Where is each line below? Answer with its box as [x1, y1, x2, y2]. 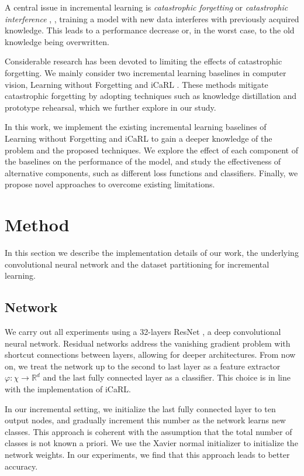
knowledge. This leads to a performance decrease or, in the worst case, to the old [5, 24, 295, 36]
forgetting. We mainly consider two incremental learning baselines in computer [5, 66, 286, 78]
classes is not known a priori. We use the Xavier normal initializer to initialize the [5, 437, 298, 449]
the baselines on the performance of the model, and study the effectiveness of [5, 155, 281, 167]
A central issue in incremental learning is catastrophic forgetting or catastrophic [5, 1, 288, 13]
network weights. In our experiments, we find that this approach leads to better [5, 448, 290, 460]
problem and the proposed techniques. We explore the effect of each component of [5, 143, 298, 156]
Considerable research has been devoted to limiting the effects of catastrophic [5, 55, 282, 67]
